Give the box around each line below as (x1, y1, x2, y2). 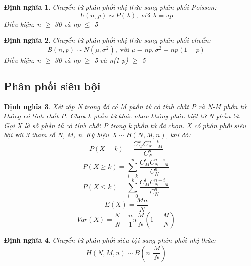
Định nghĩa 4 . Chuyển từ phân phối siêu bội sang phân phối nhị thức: (4, 234, 216, 245)
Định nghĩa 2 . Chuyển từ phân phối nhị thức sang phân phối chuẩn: (4, 35, 211, 45)
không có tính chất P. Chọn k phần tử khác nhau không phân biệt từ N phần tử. (4, 111, 241, 121)
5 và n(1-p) (94, 54, 128, 65)
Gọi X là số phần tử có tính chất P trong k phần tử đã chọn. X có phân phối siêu (4, 120, 246, 130)
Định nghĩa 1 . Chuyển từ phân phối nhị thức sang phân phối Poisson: (4, 2, 217, 12)
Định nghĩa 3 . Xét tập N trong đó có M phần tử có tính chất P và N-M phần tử (4, 101, 246, 111)
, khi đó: (166, 130, 191, 140)
